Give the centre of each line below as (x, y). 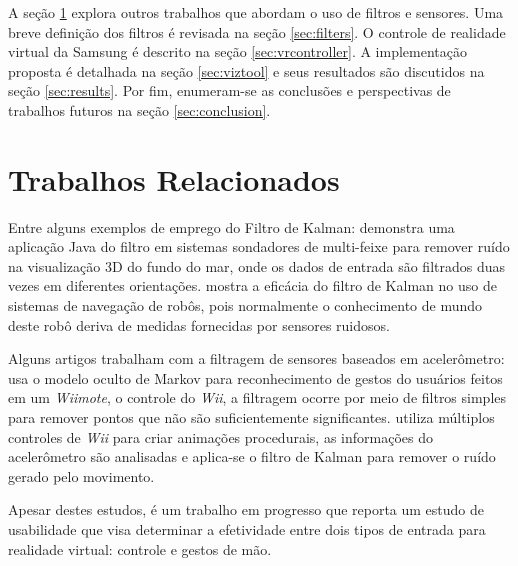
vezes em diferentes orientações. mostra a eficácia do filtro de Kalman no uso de (252, 285)
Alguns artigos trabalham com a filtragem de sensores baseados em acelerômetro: (256, 358)
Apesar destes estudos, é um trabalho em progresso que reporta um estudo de (246, 509)
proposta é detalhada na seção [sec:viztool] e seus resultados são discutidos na (246, 70)
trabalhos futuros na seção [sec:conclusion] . (139, 109)
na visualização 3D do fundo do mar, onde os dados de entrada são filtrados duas (257, 265)
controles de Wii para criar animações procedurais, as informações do (220, 436)
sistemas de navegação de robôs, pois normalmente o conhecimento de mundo (245, 305)
